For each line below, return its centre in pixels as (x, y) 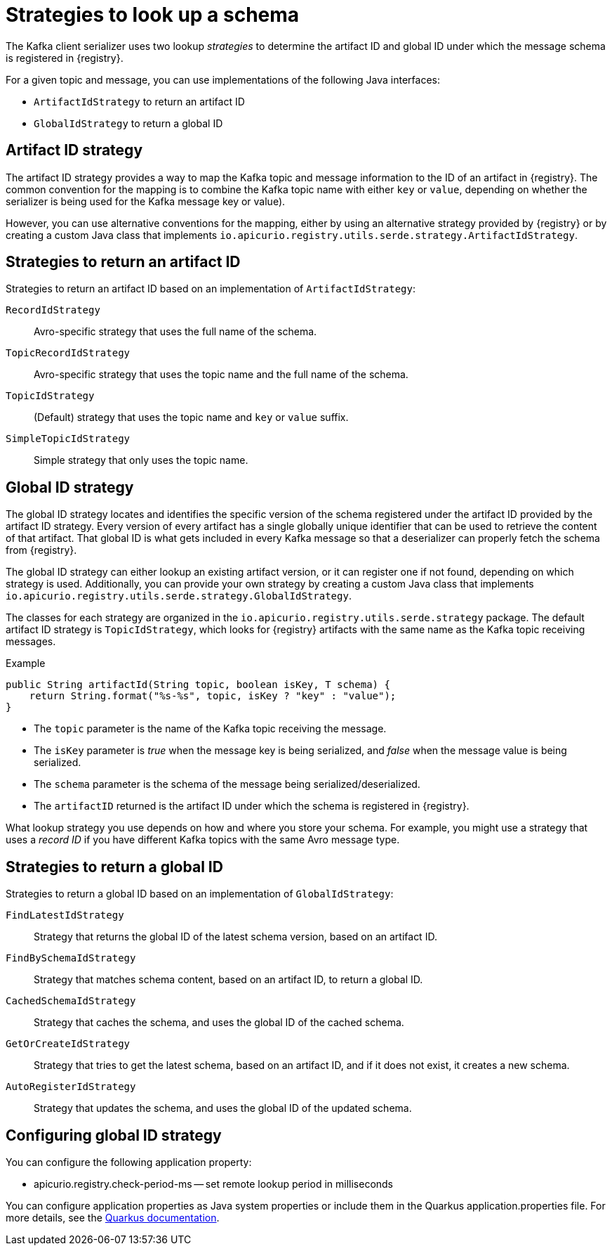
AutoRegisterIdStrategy (71, 1087)
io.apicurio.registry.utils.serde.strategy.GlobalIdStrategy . (179, 596)
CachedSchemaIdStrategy (71, 1001)
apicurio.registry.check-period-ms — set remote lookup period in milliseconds (214, 1184)
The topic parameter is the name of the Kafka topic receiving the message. (210, 729)
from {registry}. (41, 550)
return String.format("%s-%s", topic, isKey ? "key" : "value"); (213, 696)
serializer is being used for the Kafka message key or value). (146, 201)
